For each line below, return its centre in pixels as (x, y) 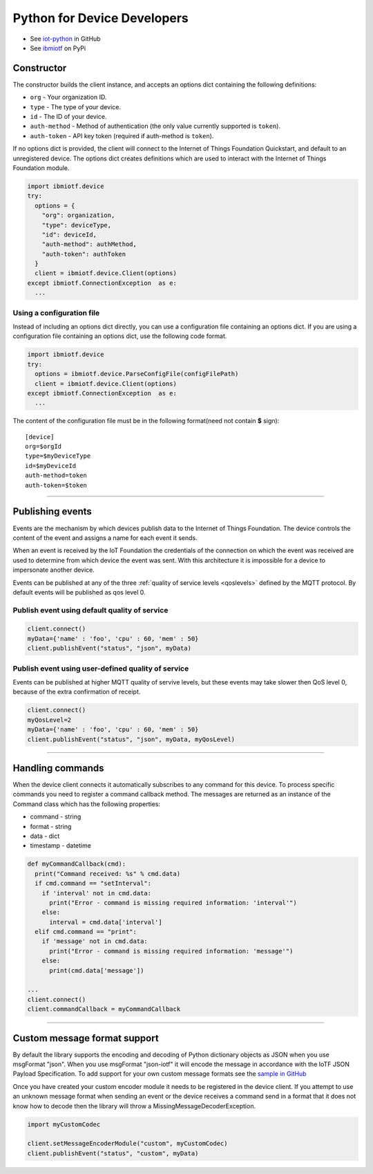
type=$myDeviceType (58, 456)
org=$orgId (44, 447)
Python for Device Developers (101, 18)
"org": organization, (78, 215)
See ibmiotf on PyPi (58, 48)
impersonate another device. (54, 570)
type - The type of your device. (75, 106)
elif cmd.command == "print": (86, 932)
